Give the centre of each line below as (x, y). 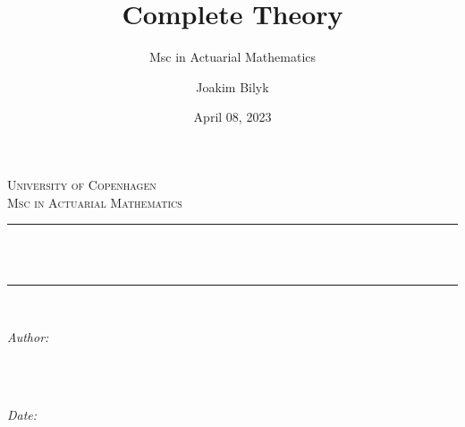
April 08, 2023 (232, 117)
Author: (28, 336)
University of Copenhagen (82, 184)
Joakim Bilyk (232, 86)
